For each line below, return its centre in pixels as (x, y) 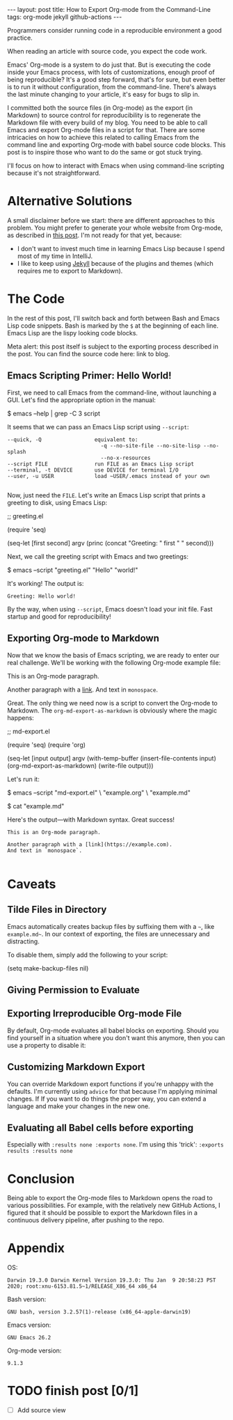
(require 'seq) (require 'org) (46, 744)
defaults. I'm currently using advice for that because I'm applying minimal (112, 1091)
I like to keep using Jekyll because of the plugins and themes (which (115, 263)
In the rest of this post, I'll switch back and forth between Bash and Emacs (114, 318)
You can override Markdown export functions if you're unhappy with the (111, 1084)
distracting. (23, 941)
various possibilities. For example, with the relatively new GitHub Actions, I (114, 1206)
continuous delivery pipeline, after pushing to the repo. (86, 1220)
